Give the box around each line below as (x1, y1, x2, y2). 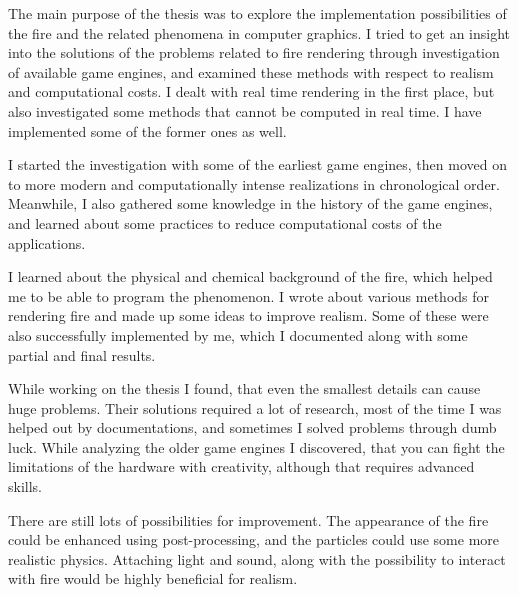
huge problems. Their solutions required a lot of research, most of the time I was (8, 397, 502, 418)
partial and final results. (8, 344, 156, 365)
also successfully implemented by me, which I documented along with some (8, 324, 468, 345)
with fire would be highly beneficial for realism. (8, 568, 298, 589)
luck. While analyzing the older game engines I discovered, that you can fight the (8, 436, 505, 457)
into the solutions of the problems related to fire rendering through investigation (8, 42, 500, 63)
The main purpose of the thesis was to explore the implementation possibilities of (8, 3, 507, 23)
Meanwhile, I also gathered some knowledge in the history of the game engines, (8, 193, 493, 214)
